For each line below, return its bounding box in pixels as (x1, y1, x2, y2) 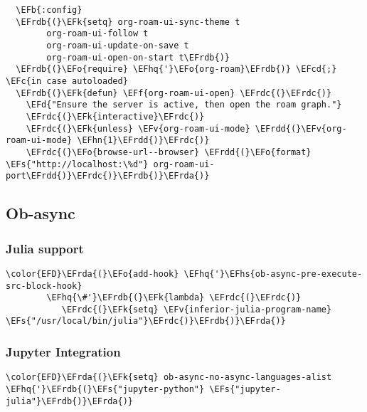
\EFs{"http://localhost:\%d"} (6, 159, 149, 169)
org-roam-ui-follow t (46, 28, 149, 39)
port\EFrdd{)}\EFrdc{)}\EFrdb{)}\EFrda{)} (6, 171, 210, 181)
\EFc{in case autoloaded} (6, 75, 128, 86)
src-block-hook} (6, 280, 83, 291)
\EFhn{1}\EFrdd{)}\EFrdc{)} (77, 135, 210, 146)
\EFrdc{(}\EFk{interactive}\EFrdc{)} (26, 111, 205, 122)
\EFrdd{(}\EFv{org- (255, 123, 347, 134)
